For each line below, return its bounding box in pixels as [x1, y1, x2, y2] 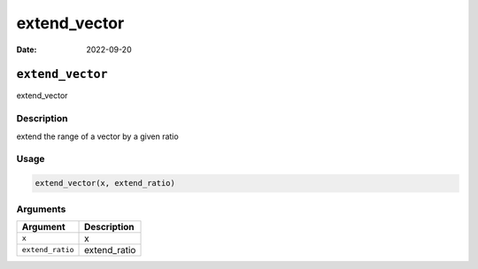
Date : [16, 44, 37, 55]
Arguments [16, 203, 66, 215]
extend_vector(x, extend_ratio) [35, 178, 176, 188]
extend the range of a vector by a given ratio [16, 131, 179, 142]
